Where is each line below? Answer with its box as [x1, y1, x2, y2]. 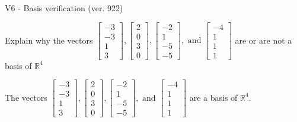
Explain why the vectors [5, 34, 93, 46]
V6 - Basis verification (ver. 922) [5, 2, 123, 14]
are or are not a [235, 34, 292, 46]
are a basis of [189, 91, 238, 103]
